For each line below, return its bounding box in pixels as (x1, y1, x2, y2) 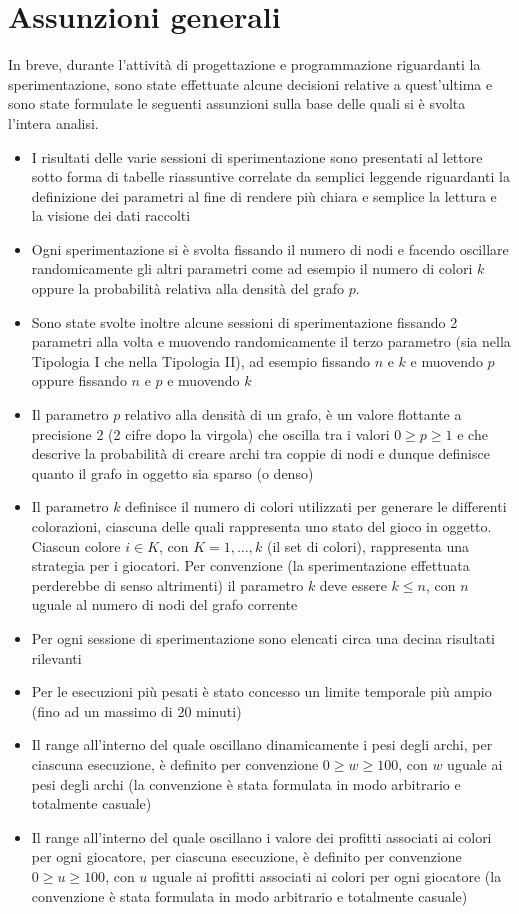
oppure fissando (31, 370, 127, 391)
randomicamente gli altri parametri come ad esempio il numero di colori (31, 258, 473, 279)
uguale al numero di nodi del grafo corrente (31, 594, 298, 615)
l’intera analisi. (8, 112, 99, 133)
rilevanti (31, 647, 82, 668)
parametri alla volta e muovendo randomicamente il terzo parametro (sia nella (31, 331, 511, 352)
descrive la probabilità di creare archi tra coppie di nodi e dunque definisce (31, 443, 490, 464)
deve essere (319, 574, 387, 595)
